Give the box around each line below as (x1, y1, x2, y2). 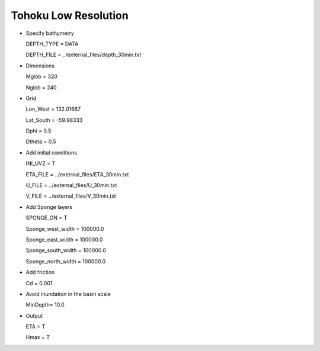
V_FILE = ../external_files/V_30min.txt (25, 192, 117, 199)
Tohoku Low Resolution (11, 9, 129, 22)
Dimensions (25, 62, 55, 69)
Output (25, 312, 43, 319)
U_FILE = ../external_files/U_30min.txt (25, 182, 117, 189)
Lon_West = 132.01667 (25, 105, 81, 112)
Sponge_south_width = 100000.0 (25, 247, 107, 254)
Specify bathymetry (25, 30, 74, 37)
